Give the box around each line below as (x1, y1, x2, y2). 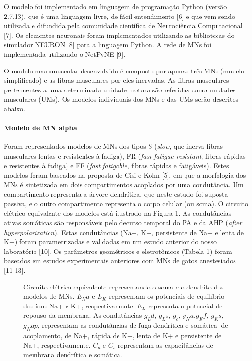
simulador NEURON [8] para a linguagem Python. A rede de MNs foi (4, 39, 212, 50)
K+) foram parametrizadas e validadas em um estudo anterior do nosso (4, 236, 217, 247)
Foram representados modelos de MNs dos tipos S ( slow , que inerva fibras (4, 141, 223, 151)
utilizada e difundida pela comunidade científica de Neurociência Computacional (4, 20, 243, 31)
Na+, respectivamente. (23, 340, 91, 350)
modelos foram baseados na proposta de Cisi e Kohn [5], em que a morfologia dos (4, 170, 246, 180)
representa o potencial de (148, 300, 223, 310)
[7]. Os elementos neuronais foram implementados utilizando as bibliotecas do (4, 30, 235, 40)
